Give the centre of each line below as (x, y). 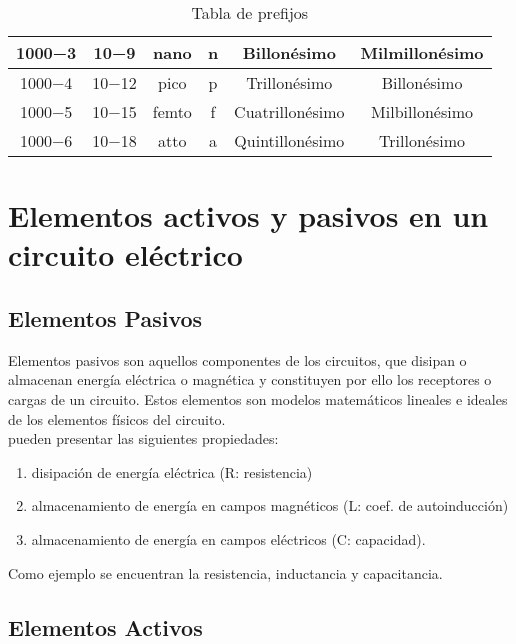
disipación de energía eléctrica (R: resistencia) (172, 471)
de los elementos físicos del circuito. (117, 418)
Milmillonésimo (422, 52)
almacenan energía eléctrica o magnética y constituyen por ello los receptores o (250, 379)
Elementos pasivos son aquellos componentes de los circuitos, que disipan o (237, 359)
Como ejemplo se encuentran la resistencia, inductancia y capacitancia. (225, 572)
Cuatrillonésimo (289, 111)
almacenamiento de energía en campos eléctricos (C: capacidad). (228, 538)
